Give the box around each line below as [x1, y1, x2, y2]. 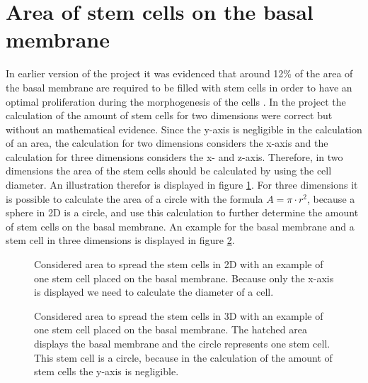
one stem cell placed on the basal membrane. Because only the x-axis [34, 270, 334, 285]
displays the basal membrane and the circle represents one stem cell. [34, 336, 330, 350]
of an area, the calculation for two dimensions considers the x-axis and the [6, 135, 328, 150]
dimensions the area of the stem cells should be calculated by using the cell [6, 163, 332, 178]
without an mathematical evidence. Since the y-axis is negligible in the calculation [6, 121, 362, 136]
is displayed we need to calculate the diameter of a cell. [34, 284, 274, 299]
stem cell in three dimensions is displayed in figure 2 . [6, 233, 235, 248]
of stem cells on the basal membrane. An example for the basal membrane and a [6, 218, 355, 233]
